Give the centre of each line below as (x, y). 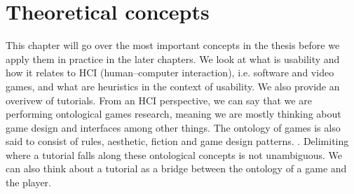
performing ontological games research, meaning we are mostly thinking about (173, 114)
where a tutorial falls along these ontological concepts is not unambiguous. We (174, 154)
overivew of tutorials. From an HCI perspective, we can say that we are (159, 100)
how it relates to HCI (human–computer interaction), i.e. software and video (170, 72)
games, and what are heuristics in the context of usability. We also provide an (173, 86)
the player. (28, 182)
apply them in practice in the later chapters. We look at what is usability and (173, 58)
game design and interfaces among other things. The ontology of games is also (173, 127)
